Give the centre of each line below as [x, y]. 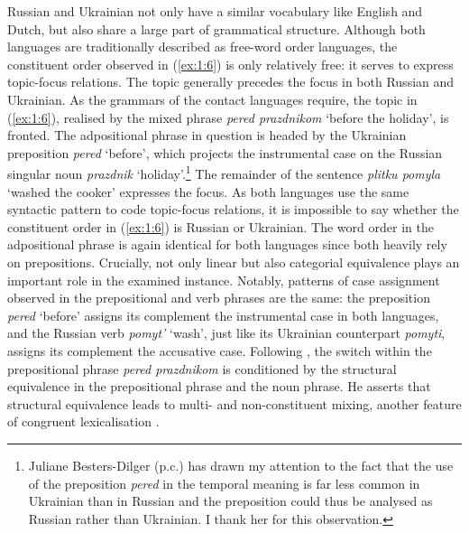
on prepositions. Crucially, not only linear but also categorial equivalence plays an [234, 262]
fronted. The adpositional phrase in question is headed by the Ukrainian [207, 135]
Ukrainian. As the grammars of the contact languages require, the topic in [212, 99]
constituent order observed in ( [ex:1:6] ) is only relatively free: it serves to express [230, 64]
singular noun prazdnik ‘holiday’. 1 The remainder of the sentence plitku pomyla [224, 172]
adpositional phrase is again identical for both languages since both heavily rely [227, 244]
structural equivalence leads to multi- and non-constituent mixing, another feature [234, 403]
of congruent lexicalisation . [83, 421]
